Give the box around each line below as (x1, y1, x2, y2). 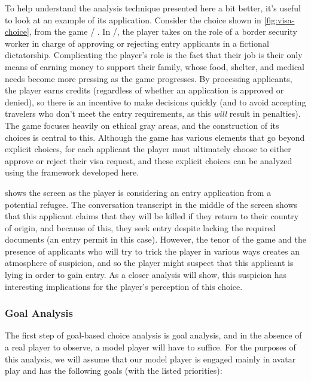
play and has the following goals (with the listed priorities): (5, 364, 222, 377)
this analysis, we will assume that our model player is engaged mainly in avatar (5, 352, 296, 365)
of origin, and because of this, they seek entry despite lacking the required (5, 221, 276, 234)
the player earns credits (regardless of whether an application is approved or (5, 84, 284, 96)
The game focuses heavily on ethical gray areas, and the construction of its (5, 119, 279, 131)
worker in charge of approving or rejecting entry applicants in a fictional (5, 37, 269, 49)
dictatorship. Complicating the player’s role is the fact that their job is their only (5, 49, 303, 61)
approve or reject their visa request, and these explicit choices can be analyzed (5, 154, 292, 167)
